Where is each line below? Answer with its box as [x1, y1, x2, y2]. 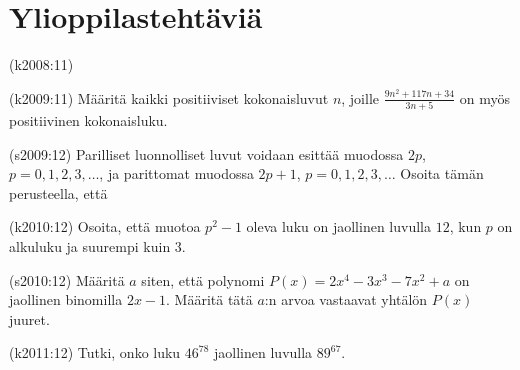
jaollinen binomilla [9, 289, 123, 310]
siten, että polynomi [141, 269, 265, 290]
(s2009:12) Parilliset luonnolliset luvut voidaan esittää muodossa [9, 143, 404, 164]
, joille [341, 87, 380, 108]
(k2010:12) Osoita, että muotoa [9, 216, 201, 237]
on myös [459, 87, 510, 108]
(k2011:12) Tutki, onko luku [9, 342, 181, 363]
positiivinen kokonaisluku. [9, 110, 168, 131]
